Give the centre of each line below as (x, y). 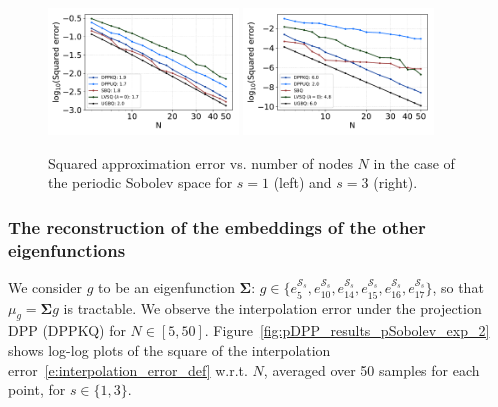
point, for (37, 389)
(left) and (302, 182)
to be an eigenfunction (166, 287)
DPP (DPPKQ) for (67, 330)
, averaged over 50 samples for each (371, 369)
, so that (458, 287)
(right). (395, 182)
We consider (45, 287)
